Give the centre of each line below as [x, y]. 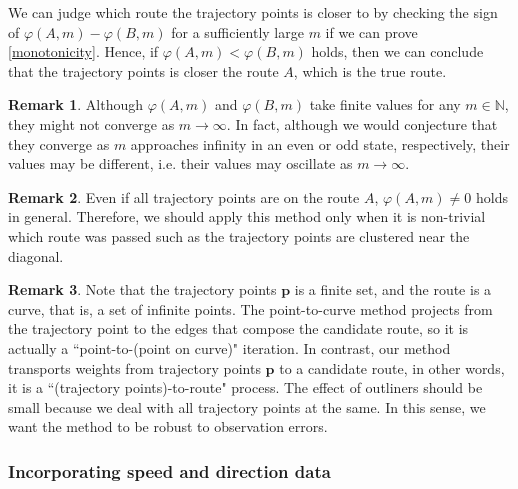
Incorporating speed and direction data [169, 470]
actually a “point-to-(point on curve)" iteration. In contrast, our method [229, 347]
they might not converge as [91, 123]
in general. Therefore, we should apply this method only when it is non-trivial [247, 216]
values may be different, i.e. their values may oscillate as [180, 163]
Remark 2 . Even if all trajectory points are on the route [184, 196]
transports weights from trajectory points [134, 367]
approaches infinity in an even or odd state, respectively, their [320, 143]
